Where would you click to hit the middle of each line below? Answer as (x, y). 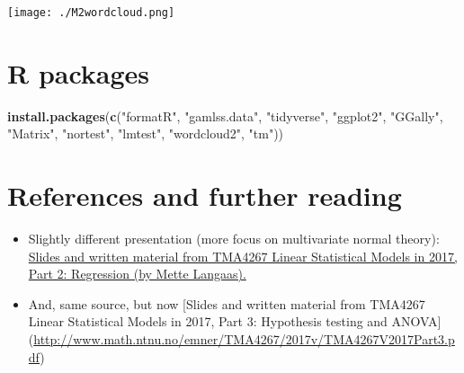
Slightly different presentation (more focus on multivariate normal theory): (234, 239)
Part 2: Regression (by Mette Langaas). (137, 274)
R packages (79, 72)
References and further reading (205, 195)
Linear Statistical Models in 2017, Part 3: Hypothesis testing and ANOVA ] (235, 321)
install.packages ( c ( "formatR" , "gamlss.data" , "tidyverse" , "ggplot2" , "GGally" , (225, 115)
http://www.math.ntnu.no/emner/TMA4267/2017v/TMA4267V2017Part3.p (244, 339)
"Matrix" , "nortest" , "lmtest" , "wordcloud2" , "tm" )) (146, 133)
